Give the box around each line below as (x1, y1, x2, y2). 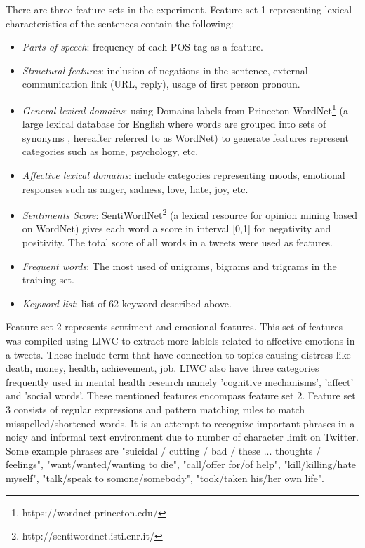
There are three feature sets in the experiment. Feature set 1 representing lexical (6, 2, 352, 16)
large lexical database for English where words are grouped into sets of (22, 116, 326, 131)
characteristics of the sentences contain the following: (6, 15, 234, 30)
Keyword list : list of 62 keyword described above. (22, 295, 232, 310)
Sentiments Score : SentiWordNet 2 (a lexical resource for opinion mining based (22, 206, 357, 222)
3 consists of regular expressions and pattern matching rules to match (6, 401, 305, 416)
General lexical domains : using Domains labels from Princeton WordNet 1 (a (22, 100, 348, 117)
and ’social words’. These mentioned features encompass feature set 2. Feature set (6, 388, 356, 403)
